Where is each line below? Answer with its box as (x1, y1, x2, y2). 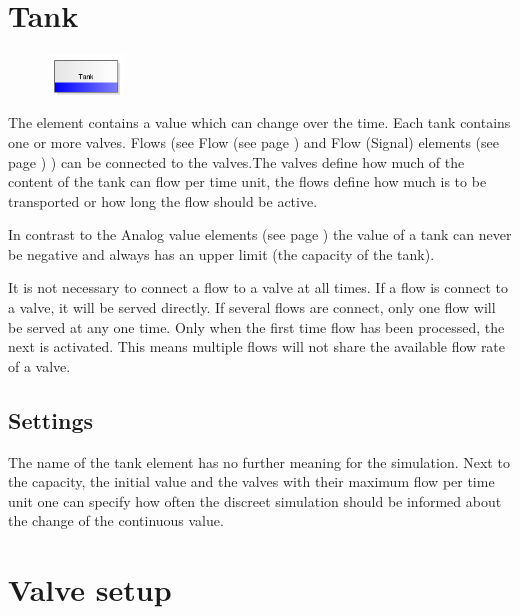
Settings (8, 404, 93, 435)
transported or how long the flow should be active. (8, 190, 318, 211)
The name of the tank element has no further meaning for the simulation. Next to (8, 451, 510, 472)
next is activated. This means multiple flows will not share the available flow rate (8, 336, 506, 357)
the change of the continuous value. (8, 510, 224, 531)
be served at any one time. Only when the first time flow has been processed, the (8, 316, 505, 337)
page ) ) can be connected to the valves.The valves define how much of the (8, 151, 465, 172)
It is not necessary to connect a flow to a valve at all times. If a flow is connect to (8, 277, 509, 298)
